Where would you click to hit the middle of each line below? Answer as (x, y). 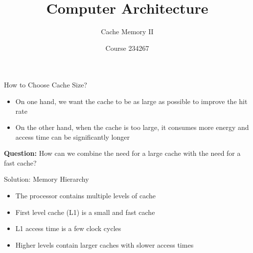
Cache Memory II (127, 32)
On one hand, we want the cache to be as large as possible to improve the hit (131, 101)
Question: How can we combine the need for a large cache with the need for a (122, 153)
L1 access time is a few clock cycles (68, 228)
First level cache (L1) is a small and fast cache (85, 212)
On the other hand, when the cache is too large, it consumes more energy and (132, 127)
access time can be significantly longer (72, 137)
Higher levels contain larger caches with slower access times (104, 244)
